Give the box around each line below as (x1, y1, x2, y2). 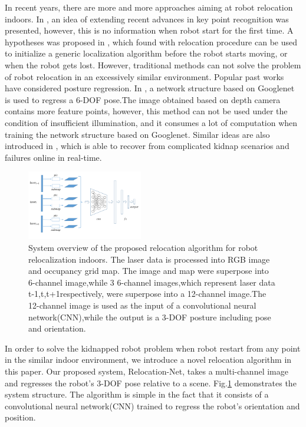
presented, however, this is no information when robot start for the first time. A (5, 24, 294, 37)
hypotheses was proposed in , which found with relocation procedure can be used (5, 35, 298, 48)
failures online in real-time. (5, 151, 102, 163)
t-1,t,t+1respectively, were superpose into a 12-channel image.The (28, 287, 266, 300)
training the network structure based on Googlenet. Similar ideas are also (5, 128, 270, 140)
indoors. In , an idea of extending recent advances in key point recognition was (5, 12, 289, 25)
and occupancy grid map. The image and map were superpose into (28, 264, 269, 277)
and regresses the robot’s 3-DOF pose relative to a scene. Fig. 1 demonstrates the (5, 376, 297, 389)
